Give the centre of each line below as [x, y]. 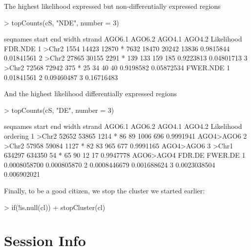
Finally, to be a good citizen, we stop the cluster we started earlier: [105, 190]
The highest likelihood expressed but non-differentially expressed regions [112, 6]
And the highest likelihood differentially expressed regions [90, 94]
